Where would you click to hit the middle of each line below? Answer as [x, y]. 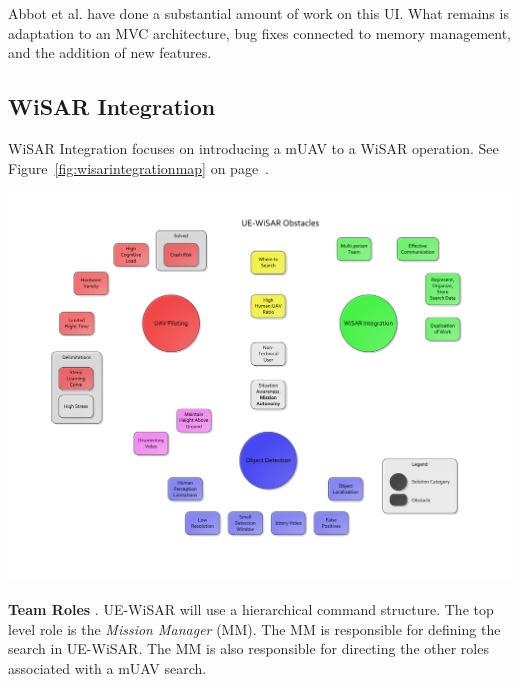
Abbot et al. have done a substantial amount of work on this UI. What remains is [258, 13]
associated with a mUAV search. [107, 667]
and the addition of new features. [110, 52]
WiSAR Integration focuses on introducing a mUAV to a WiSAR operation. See [253, 147]
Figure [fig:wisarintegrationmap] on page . [138, 167]
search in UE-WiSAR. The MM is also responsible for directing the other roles [248, 648]
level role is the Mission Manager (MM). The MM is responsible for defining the [254, 628]
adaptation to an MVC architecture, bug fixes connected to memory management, [260, 32]
